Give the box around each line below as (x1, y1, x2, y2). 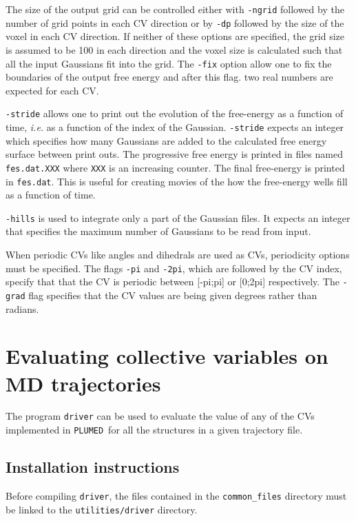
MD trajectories (6, 369, 161, 397)
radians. (6, 301, 39, 316)
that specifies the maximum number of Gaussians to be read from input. (6, 224, 311, 238)
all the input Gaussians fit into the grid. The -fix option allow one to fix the (6, 56, 332, 70)
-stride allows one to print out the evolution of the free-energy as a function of (6, 106, 344, 121)
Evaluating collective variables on (6, 342, 328, 370)
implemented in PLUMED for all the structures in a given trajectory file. (6, 422, 303, 437)
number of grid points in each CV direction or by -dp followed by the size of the (6, 15, 344, 30)
